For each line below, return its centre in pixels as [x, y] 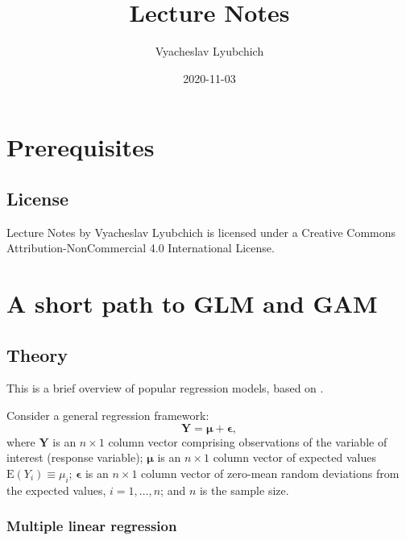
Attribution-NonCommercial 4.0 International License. [141, 248]
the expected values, [56, 490]
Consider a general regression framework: [108, 415]
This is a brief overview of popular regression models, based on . [165, 388]
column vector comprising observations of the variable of [248, 441]
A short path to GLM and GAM [192, 303]
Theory [37, 354]
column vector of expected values [294, 457]
